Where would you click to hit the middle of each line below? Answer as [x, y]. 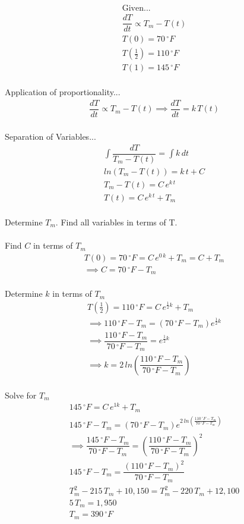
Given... [136, 9]
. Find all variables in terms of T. [116, 222]
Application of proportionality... [63, 92]
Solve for [21, 395]
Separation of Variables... [50, 136]
